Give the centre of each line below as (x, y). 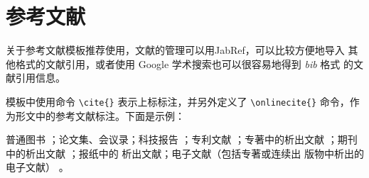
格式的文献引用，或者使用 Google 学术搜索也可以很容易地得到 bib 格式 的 (184, 63)
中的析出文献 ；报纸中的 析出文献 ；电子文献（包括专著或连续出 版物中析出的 (185, 153)
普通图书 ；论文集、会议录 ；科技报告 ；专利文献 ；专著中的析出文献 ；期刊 (182, 139)
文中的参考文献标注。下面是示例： (105, 115)
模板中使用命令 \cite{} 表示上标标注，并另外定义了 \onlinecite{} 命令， (178, 101)
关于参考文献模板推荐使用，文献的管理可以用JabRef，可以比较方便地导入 (175, 50)
